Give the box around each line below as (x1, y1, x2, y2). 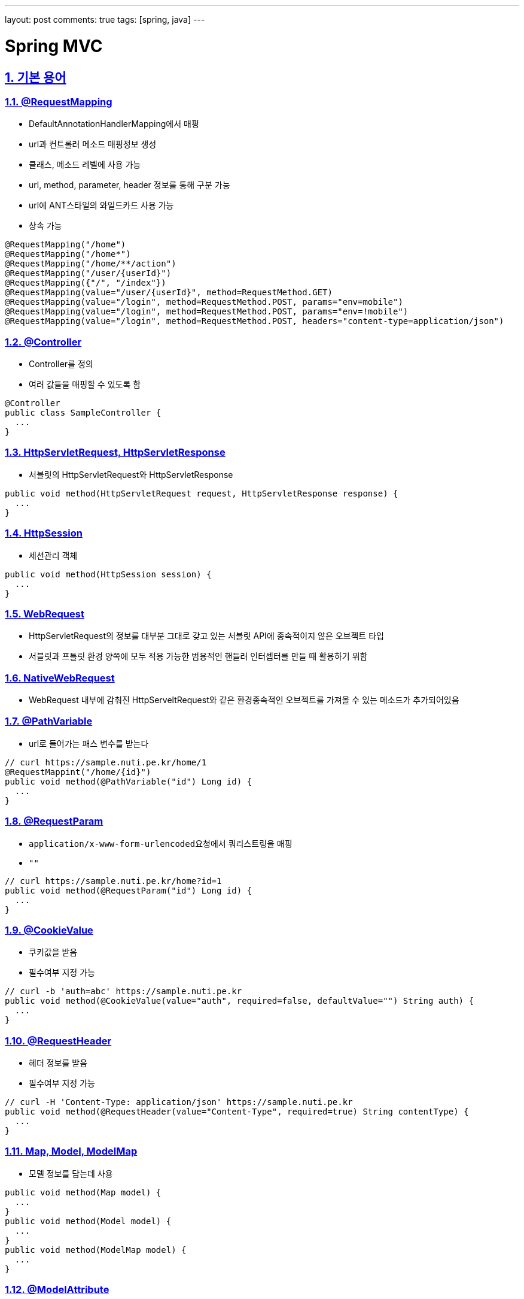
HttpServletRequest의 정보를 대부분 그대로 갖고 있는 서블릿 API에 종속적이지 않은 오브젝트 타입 (29, 631, 384, 641)
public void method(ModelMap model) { (5, 1245, 187, 1255)
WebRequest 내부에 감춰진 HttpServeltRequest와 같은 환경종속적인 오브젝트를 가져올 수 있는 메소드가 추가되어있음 (29, 695, 459, 705)
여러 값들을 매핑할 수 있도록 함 (29, 379, 141, 390)
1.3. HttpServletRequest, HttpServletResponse (5, 446, 226, 459)
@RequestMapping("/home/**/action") (5, 259, 176, 269)
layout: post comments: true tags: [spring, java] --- (5, 14, 205, 25)
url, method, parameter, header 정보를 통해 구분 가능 (29, 180, 230, 190)
